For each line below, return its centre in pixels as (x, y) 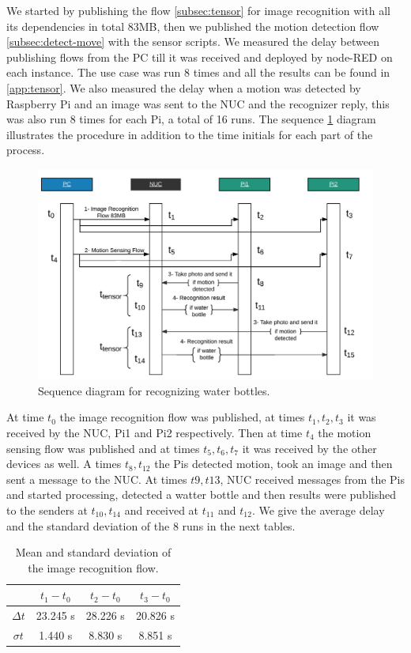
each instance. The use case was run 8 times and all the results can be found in (198, 72)
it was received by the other (309, 448)
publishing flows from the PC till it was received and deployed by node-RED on (200, 57)
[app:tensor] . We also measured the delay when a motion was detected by (184, 87)
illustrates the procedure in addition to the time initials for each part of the (190, 134)
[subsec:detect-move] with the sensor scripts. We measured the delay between (193, 42)
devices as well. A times (64, 464)
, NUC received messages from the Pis (312, 479)
